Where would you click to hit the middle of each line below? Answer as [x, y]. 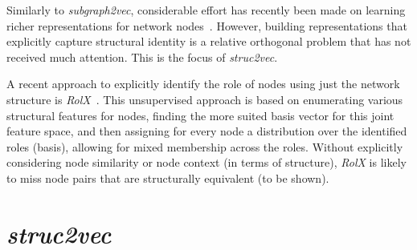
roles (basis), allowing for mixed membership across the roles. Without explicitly [205, 146]
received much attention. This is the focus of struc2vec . [142, 56]
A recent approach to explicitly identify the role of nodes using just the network [203, 84]
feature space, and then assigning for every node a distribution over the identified [207, 131]
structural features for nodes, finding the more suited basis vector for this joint [200, 115]
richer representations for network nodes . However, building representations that [207, 25]
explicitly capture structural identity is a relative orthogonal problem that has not [209, 41]
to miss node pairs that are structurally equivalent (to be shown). [168, 177]
